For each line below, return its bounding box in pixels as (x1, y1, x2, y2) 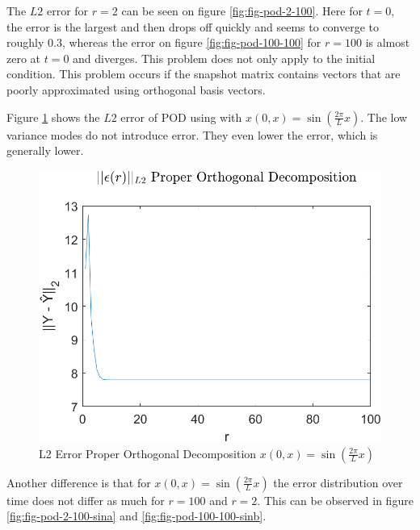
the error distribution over (273, 474, 403, 490)
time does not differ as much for (6, 491, 165, 508)
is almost (365, 34, 410, 51)
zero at (6, 49, 41, 66)
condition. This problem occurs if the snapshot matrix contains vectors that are (6, 65, 401, 82)
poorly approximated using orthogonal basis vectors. (6, 81, 266, 98)
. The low (360, 108, 408, 125)
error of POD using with (120, 108, 242, 125)
